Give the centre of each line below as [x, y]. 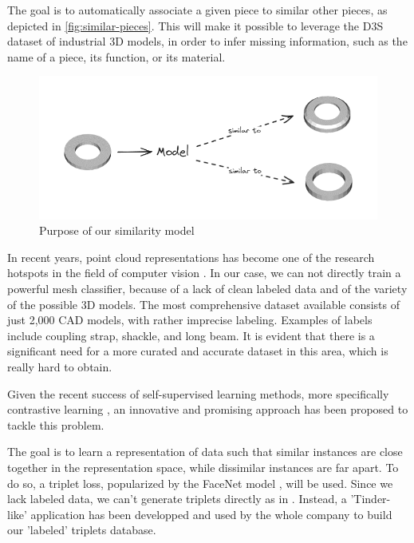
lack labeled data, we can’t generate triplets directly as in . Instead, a [177, 499]
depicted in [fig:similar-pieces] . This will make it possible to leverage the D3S [195, 25]
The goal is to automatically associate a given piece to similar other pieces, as [197, 10]
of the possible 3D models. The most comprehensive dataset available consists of [204, 304]
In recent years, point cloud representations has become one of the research [191, 257]
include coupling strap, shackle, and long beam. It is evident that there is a [191, 335]
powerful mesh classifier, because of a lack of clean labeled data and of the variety [207, 289]
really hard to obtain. [60, 367]
